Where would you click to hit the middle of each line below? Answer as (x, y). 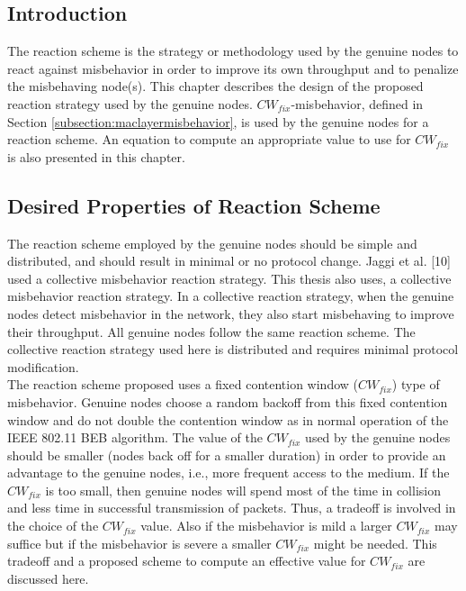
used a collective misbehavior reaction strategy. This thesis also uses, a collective (229, 278)
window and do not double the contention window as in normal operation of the (228, 419)
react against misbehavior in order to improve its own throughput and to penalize (233, 68)
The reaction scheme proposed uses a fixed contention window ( (183, 384)
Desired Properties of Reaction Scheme (194, 205)
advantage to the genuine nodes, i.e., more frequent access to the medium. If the (229, 473)
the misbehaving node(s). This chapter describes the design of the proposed (215, 86)
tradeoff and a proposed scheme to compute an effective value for (187, 561)
